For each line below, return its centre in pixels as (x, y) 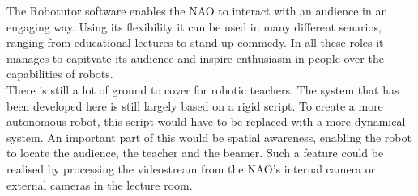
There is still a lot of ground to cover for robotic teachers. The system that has (203, 89)
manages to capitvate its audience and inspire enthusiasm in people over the (195, 58)
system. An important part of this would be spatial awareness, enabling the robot (209, 137)
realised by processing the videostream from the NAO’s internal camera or (191, 168)
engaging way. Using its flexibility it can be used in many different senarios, (194, 26)
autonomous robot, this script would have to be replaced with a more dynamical (206, 121)
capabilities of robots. (60, 74)
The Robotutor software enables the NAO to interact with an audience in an (197, 10)
